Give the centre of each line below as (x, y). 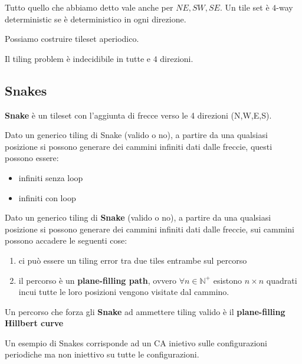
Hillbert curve (34, 323)
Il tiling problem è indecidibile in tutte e (78, 58)
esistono (228, 280)
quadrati (282, 280)
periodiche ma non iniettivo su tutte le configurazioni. (102, 354)
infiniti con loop (47, 197)
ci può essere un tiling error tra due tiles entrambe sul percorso (133, 260)
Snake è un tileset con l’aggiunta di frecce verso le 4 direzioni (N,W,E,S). (138, 115)
